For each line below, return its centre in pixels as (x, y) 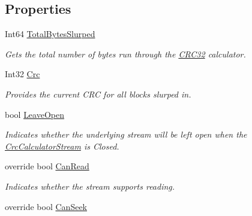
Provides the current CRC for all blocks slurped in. (98, 94)
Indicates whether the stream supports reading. (90, 186)
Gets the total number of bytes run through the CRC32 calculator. (125, 54)
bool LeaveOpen (34, 114)
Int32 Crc (22, 74)
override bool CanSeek (46, 206)
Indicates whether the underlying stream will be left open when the (126, 134)
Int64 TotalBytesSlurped (50, 34)
